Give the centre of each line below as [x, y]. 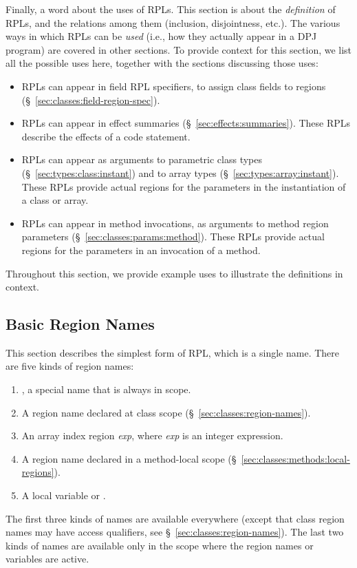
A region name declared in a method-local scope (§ [129, 458]
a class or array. [55, 200]
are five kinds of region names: [70, 366]
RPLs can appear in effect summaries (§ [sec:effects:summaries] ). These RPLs [186, 123]
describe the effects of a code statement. [106, 136]
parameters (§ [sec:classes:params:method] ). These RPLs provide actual [173, 236]
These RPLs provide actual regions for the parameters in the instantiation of [184, 186]
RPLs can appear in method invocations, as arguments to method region [175, 223]
